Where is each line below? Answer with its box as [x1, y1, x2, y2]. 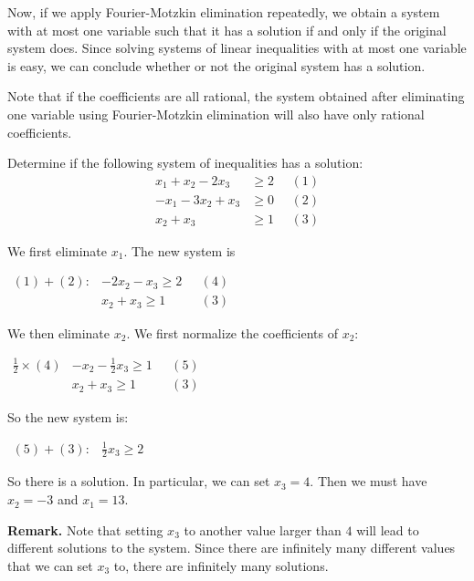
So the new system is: [7, 407, 129, 426]
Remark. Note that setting [7, 520, 163, 539]
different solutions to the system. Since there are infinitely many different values [7, 538, 456, 557]
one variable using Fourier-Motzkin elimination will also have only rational [7, 104, 425, 123]
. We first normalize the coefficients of [126, 323, 338, 342]
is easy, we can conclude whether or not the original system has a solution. [7, 56, 426, 75]
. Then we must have [310, 472, 427, 491]
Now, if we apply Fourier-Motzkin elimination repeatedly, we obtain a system [7, 3, 440, 21]
